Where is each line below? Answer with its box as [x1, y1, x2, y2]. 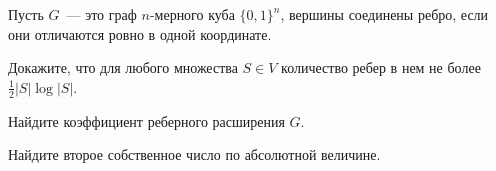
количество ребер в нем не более [281, 57, 481, 78]
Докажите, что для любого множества [8, 57, 238, 78]
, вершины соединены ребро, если [280, 4, 489, 24]
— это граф [66, 4, 137, 24]
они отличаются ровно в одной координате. [8, 23, 272, 44]
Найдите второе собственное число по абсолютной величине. [8, 144, 381, 165]
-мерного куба [149, 4, 235, 24]
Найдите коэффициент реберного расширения [8, 110, 285, 131]
